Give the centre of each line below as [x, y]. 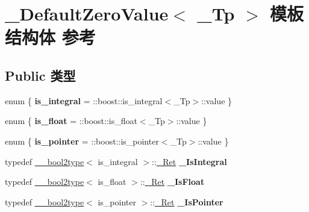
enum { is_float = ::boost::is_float [71, 121]
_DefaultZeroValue [87, 14]
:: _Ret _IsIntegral [189, 161]
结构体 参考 [50, 37]
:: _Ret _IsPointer [187, 201]
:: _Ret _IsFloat [172, 182]
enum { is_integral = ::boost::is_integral [84, 100]
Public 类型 [40, 75]
